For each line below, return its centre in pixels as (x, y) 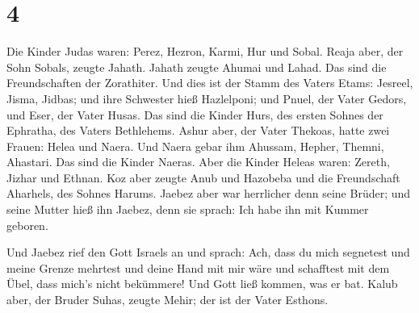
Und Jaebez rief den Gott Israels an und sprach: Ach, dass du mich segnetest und (208, 252)
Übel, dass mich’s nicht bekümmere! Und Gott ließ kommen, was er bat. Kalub (202, 284)
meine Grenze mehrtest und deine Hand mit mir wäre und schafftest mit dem (198, 267)
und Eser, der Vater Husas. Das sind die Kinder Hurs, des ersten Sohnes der (195, 114)
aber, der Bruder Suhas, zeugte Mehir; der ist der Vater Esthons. (168, 300)
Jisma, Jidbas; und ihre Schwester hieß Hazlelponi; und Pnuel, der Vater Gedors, (207, 98)
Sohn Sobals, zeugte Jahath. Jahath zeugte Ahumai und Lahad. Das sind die (197, 67)
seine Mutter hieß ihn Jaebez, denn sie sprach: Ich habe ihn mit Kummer (188, 209)
